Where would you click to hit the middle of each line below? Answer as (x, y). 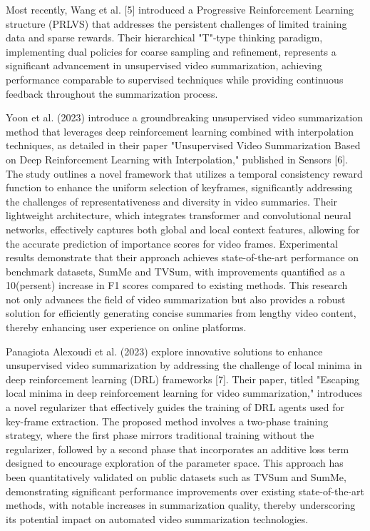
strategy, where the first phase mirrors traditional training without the (160, 435)
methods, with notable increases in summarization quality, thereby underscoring (181, 505)
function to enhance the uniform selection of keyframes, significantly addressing (179, 187)
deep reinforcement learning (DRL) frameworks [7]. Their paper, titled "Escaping (183, 379)
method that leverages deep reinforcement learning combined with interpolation (180, 131)
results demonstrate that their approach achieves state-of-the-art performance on (182, 257)
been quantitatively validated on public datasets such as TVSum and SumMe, (176, 477)
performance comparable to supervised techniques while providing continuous (175, 79)
